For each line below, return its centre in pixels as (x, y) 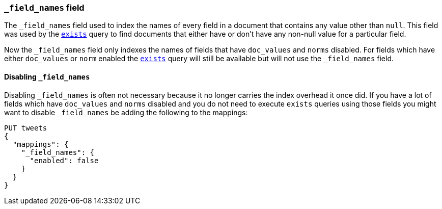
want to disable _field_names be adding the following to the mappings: (126, 112)
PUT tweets (26, 128)
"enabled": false (64, 160)
